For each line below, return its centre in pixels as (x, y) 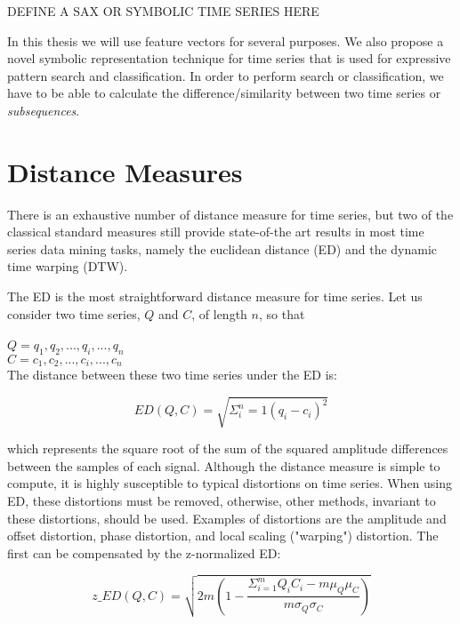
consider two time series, (74, 313)
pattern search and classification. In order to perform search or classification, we (226, 75)
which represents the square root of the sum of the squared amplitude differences (228, 448)
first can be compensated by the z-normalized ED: (144, 552)
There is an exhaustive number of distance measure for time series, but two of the (230, 214)
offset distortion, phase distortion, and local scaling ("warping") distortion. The (223, 536)
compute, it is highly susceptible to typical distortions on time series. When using (230, 483)
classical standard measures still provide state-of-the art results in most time (216, 232)
